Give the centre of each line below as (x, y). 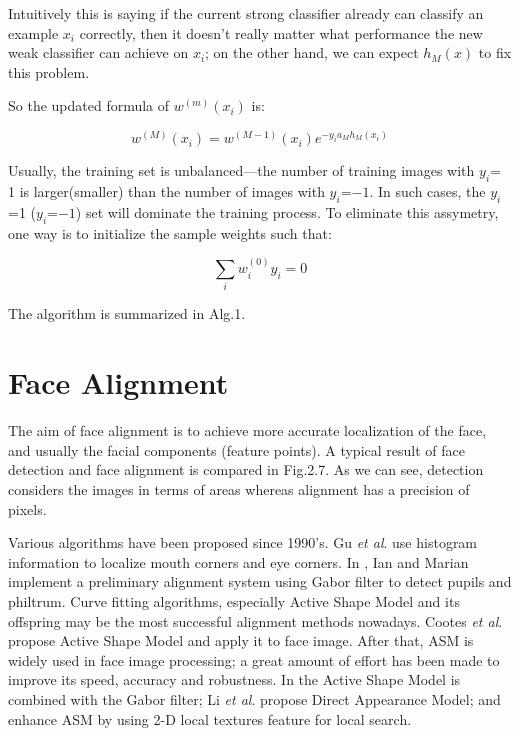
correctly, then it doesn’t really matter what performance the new (281, 32)
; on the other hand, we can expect (312, 52)
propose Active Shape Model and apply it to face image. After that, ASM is (241, 640)
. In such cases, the (427, 191)
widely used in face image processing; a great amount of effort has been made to (254, 659)
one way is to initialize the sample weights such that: (170, 232)
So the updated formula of (89, 105)
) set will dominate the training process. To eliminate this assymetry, (287, 211)
